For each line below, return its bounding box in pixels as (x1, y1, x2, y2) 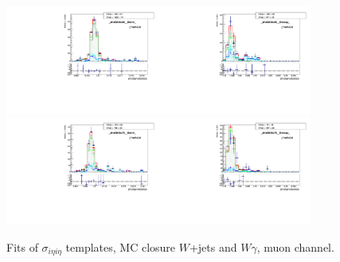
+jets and (189, 238, 237, 255)
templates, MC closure (65, 238, 176, 255)
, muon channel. (256, 238, 334, 255)
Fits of (6, 238, 38, 255)
